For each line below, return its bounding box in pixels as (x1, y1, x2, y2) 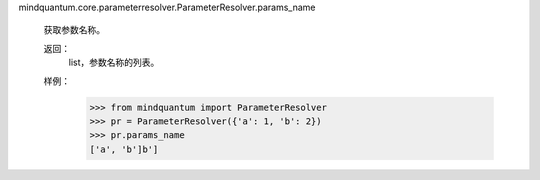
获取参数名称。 (43, 24, 105, 36)
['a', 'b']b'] (89, 143, 159, 155)
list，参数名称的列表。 (68, 56, 160, 69)
